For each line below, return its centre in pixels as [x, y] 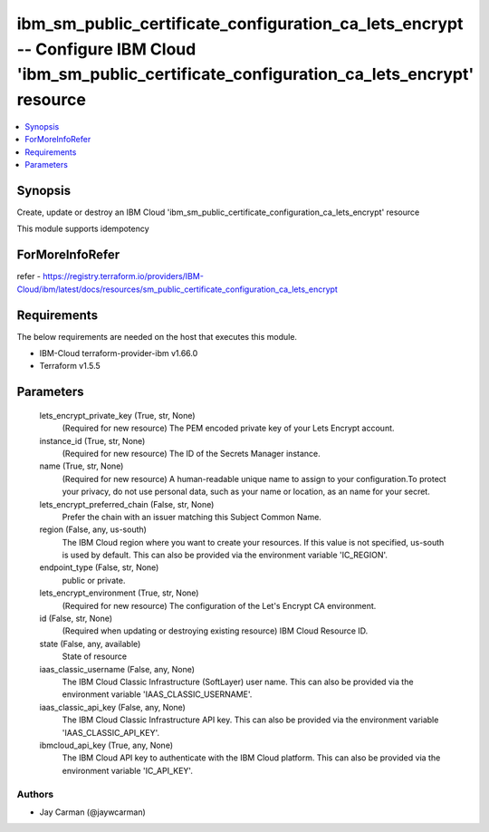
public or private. [94, 580]
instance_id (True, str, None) [92, 440]
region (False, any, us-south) [93, 529]
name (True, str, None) [81, 466]
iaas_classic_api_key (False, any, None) [112, 707]
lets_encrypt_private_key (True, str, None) [117, 415]
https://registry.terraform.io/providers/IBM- [123, 276]
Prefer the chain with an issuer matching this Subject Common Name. [192, 517]
